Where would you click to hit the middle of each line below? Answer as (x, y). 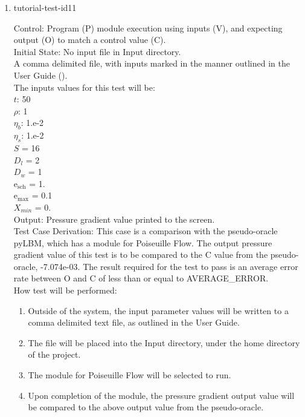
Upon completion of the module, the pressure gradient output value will (161, 395)
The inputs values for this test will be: (84, 87)
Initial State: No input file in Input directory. (97, 51)
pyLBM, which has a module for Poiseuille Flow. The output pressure (143, 242)
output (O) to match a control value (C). (90, 40)
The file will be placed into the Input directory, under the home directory (164, 342)
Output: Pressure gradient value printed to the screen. (114, 219)
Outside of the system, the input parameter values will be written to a (158, 310)
